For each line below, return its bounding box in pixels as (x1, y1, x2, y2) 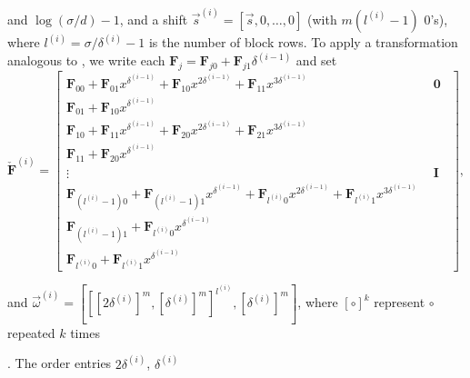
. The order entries (7, 353, 112, 373)
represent (374, 293, 425, 312)
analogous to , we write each (7, 51, 165, 70)
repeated (7, 323, 55, 342)
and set (295, 51, 337, 70)
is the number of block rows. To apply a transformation (148, 33, 458, 52)
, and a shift (119, 9, 188, 28)
